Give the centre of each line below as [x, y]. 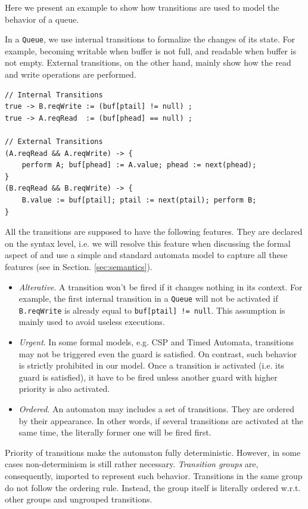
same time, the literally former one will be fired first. [115, 432]
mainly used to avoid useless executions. [92, 322]
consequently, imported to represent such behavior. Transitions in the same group [154, 475]
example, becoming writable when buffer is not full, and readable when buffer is [151, 50]
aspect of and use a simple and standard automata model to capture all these [146, 255]
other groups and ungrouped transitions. [79, 499]
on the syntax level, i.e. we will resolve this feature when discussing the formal [148, 243]
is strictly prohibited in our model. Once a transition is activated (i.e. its [151, 365]
